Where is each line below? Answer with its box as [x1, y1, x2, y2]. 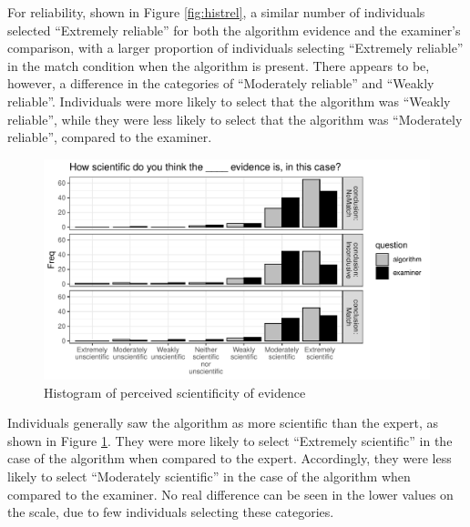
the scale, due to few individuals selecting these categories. [7, 502, 334, 522]
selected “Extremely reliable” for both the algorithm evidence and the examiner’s [7, 20, 461, 39]
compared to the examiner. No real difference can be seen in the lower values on [7, 484, 454, 503]
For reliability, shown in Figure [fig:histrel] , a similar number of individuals [7, 3, 425, 21]
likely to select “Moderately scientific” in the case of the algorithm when [7, 466, 411, 485]
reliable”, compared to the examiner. [7, 127, 212, 147]
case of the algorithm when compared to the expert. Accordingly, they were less [7, 449, 452, 468]
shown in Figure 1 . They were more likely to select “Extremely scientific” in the [7, 431, 453, 450]
